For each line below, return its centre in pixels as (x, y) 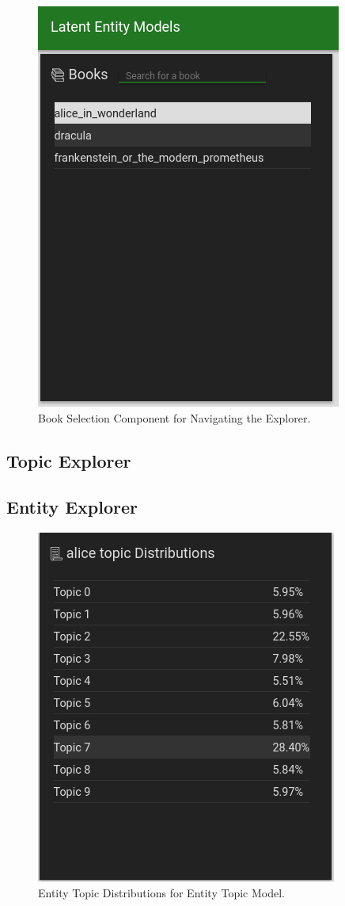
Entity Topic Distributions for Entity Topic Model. (161, 892)
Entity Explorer (72, 507)
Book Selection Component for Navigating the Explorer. (174, 417)
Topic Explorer (69, 460)
